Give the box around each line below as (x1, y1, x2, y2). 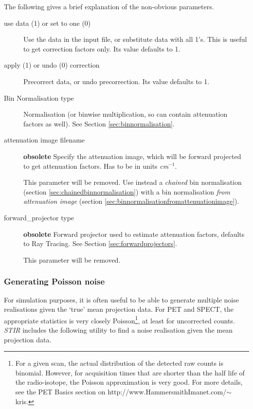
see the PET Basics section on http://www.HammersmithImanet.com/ (15, 386, 227, 396)
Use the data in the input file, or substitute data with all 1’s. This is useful (23, 34, 247, 44)
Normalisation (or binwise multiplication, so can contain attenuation (23, 109, 228, 119)
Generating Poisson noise (4, 275, 105, 287)
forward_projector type (4, 212, 74, 222)
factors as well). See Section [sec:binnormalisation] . (23, 118, 175, 128)
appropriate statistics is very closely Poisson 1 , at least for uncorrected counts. (4, 314, 235, 325)
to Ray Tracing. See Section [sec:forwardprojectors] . (23, 238, 177, 249)
